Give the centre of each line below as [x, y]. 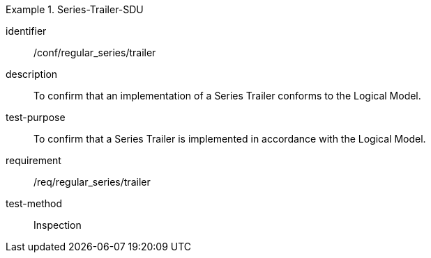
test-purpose [36, 117]
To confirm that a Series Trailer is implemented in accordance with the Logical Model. [230, 139]
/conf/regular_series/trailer [95, 53]
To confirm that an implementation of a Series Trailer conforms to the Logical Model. [227, 96]
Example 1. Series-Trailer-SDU [75, 9]
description [32, 74]
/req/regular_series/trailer [92, 182]
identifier [26, 31]
